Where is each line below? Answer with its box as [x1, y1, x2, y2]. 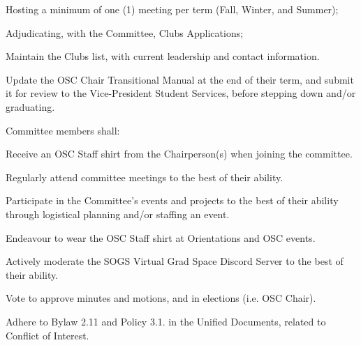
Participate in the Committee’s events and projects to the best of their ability [6, 193, 339, 208]
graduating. [6, 99, 55, 114]
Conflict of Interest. [6, 328, 89, 342]
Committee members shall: [6, 123, 120, 137]
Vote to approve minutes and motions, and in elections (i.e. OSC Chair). [6, 291, 316, 305]
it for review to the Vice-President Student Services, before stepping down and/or [6, 86, 356, 100]
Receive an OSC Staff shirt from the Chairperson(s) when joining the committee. [6, 146, 353, 161]
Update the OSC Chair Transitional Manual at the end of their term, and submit [6, 72, 354, 86]
